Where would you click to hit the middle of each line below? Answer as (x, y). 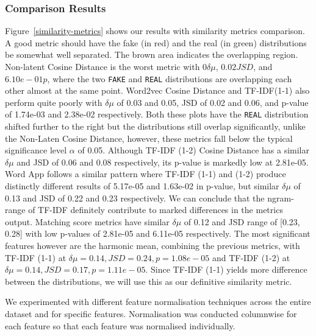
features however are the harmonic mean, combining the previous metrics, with (153, 246)
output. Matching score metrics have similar (87, 221)
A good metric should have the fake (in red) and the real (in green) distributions (156, 42)
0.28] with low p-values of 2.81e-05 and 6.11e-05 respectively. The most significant (158, 233)
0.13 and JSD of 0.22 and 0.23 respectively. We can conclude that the (135, 198)
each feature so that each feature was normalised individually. (120, 325)
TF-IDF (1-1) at (36, 257)
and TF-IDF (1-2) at (251, 257)
